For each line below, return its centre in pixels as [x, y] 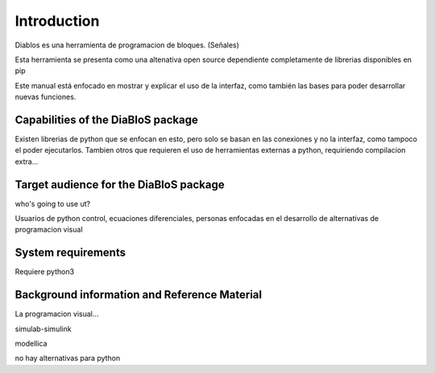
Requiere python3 [45, 272]
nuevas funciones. [46, 97]
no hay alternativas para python [68, 359]
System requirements [70, 253]
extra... [27, 162]
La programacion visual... [57, 314]
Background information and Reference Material [138, 295]
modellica [31, 344]
